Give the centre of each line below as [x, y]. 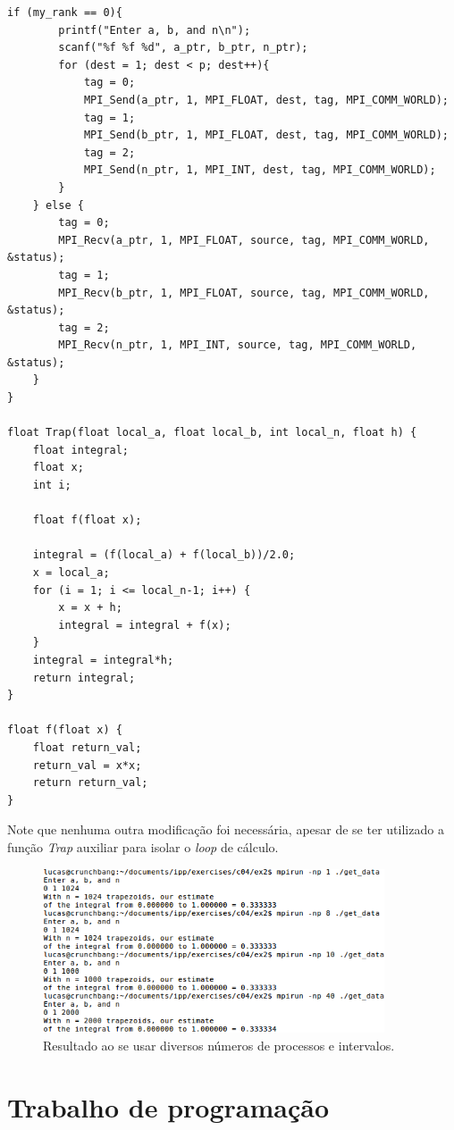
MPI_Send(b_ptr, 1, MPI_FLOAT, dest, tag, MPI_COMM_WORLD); [266, 135]
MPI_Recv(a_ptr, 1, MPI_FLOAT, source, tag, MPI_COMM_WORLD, [244, 240]
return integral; [84, 678]
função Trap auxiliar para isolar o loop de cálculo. [143, 846]
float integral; [81, 450]
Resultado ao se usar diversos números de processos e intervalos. [219, 1046]
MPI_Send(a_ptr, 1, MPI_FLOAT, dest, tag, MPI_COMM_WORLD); [266, 100]
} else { [58, 205]
